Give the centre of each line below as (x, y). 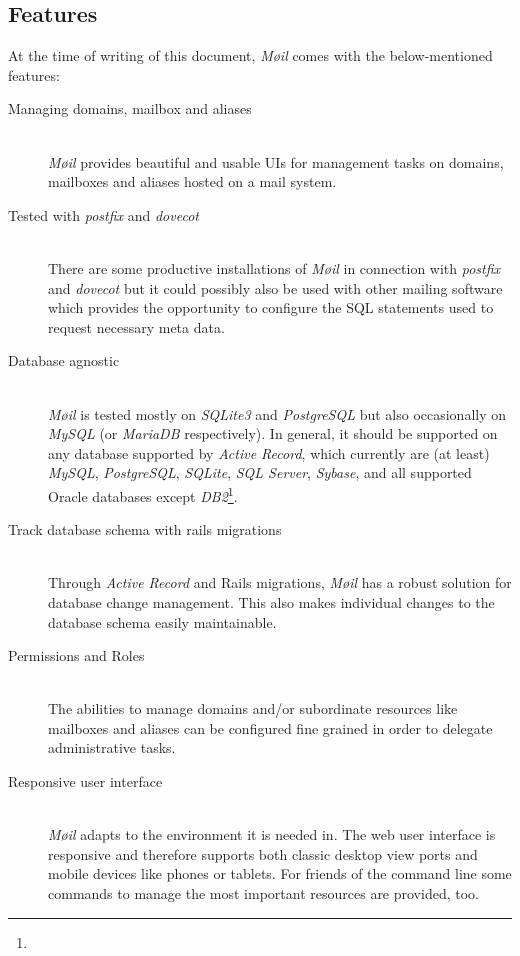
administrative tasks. (112, 747)
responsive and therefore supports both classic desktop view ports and (263, 853)
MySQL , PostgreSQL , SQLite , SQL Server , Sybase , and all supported (260, 472)
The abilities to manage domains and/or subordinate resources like (253, 708)
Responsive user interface (85, 781)
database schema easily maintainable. (162, 621)
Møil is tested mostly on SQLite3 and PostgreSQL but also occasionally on (277, 413)
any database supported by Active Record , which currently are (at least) (269, 452)
